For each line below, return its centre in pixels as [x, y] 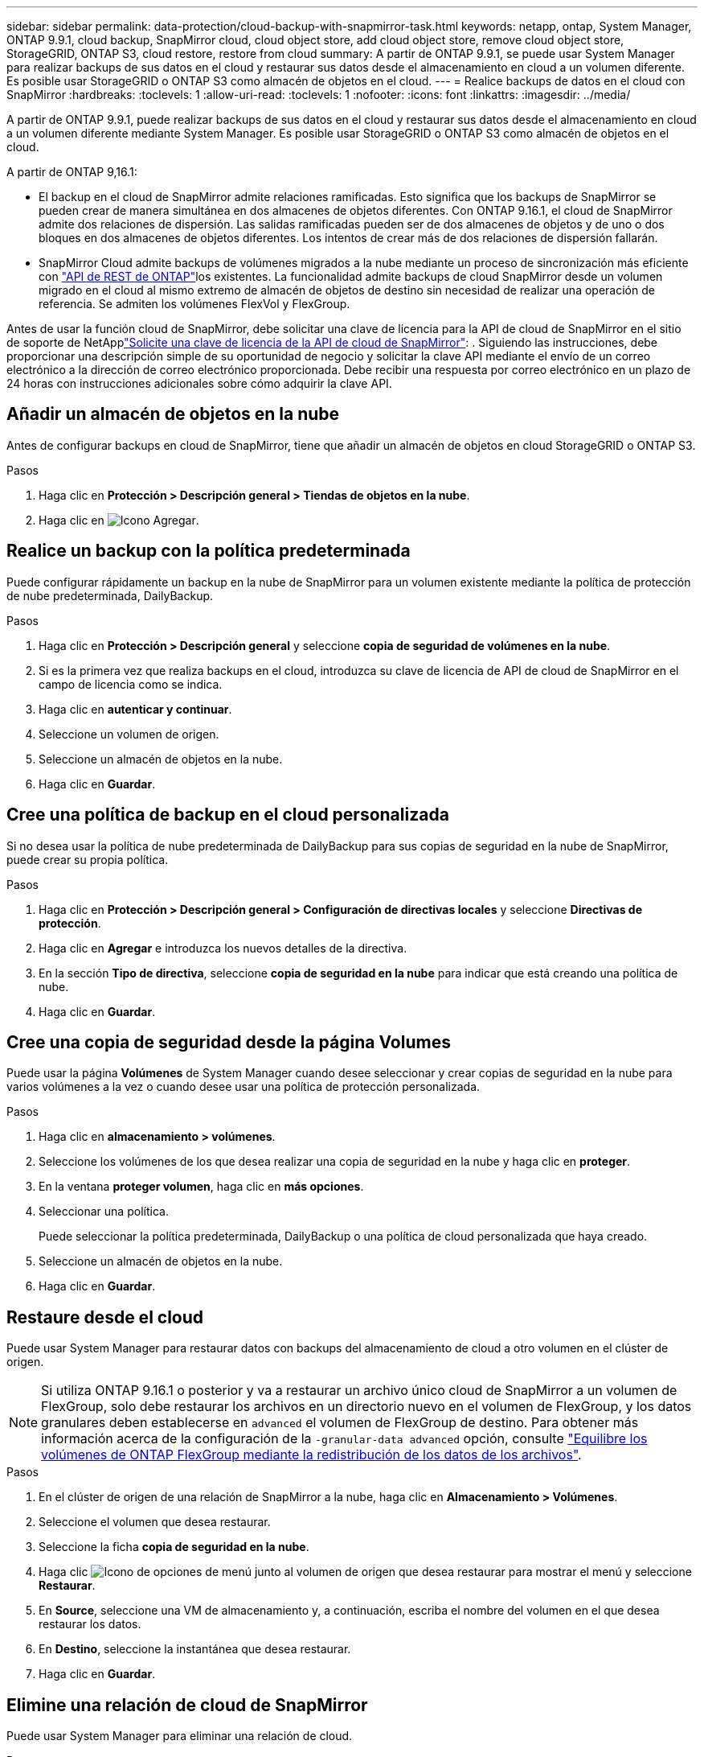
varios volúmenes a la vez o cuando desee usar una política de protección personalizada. [244, 1087]
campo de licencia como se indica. [131, 684]
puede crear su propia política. [88, 859]
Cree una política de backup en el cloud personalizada [228, 815]
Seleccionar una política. [104, 1212]
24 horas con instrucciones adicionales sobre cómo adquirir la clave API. [199, 383]
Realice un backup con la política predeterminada [209, 551]
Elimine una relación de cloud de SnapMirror [187, 1705]
